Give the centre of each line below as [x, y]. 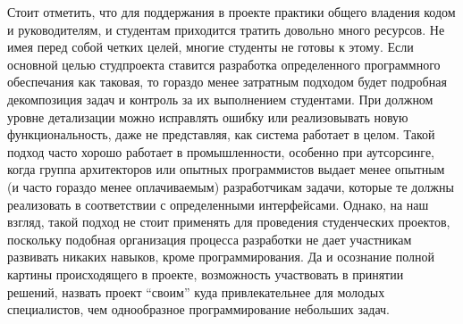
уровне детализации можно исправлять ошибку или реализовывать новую [208, 116]
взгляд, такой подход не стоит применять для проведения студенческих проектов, [229, 222]
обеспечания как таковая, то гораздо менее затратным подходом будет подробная [227, 82]
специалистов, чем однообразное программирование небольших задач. [198, 309]
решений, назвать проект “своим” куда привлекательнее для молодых [196, 291]
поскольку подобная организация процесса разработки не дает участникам [210, 239]
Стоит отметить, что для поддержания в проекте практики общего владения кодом [231, 12]
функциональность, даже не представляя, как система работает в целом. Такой [221, 134]
